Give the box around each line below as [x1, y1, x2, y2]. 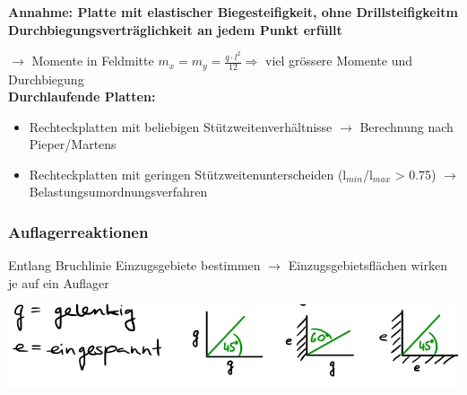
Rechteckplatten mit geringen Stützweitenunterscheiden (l [29, 164, 347, 183]
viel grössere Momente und [265, 51, 412, 70]
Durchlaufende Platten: [8, 87, 156, 106]
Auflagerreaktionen [8, 221, 149, 242]
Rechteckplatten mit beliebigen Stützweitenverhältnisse [29, 117, 333, 136]
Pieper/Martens [29, 135, 117, 154]
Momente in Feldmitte [31, 51, 154, 70]
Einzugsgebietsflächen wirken [288, 256, 447, 275]
